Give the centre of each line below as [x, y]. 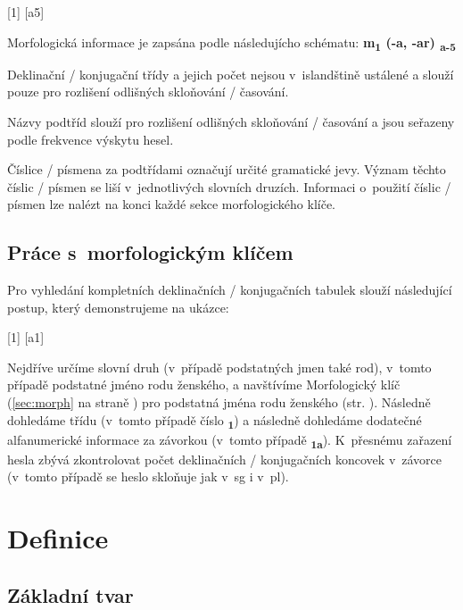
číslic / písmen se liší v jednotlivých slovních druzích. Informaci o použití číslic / [229, 186]
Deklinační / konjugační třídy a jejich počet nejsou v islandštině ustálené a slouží [231, 74]
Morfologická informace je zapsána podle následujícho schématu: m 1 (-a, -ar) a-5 [231, 43]
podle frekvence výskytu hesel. [91, 139]
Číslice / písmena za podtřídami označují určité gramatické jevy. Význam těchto [227, 169]
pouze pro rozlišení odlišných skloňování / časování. [148, 92]
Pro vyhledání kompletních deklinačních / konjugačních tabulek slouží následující [230, 290]
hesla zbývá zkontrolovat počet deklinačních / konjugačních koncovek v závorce [225, 459]
